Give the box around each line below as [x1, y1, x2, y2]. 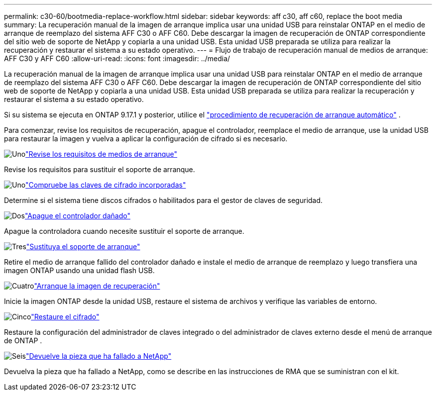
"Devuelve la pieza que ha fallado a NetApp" [25, 352, 172, 360]
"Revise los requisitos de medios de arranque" [25, 150, 178, 158]
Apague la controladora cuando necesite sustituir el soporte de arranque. [4, 227, 244, 235]
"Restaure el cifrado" [31, 312, 100, 321]
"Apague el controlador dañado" [24, 211, 130, 220]
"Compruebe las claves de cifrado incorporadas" [25, 181, 186, 189]
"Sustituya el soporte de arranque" [26, 242, 140, 251]
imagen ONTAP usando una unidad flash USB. [4, 266, 155, 275]
